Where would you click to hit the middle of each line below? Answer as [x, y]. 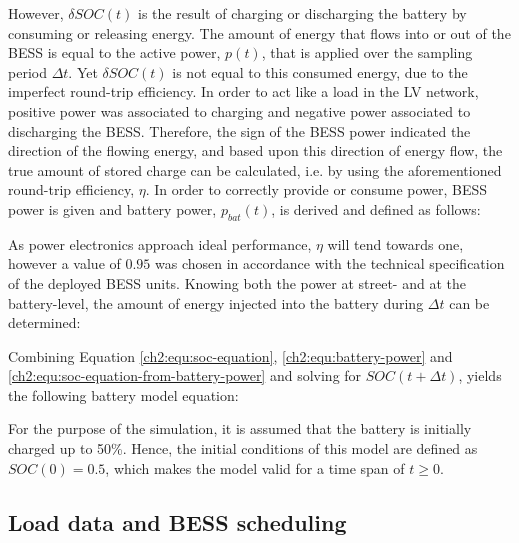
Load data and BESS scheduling [177, 521]
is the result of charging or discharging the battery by [302, 13]
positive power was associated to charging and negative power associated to [239, 110]
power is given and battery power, [112, 208]
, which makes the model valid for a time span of [255, 467]
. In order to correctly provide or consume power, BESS [316, 189]
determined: [44, 322]
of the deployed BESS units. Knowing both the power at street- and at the [237, 282]
